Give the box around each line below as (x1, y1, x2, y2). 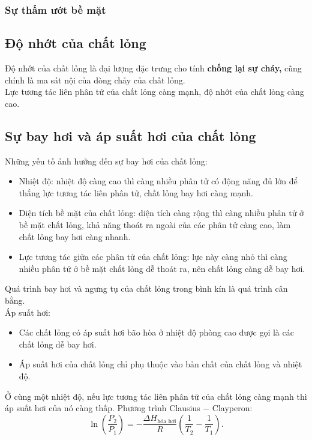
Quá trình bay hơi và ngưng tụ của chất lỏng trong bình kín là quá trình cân (5, 282, 288, 295)
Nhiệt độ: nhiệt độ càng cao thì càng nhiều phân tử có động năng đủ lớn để (19, 175, 298, 187)
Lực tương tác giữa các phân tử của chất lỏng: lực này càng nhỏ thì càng (19, 250, 287, 263)
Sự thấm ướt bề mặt (5, 2, 106, 17)
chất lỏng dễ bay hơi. (19, 337, 97, 350)
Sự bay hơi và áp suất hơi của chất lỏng (5, 126, 256, 145)
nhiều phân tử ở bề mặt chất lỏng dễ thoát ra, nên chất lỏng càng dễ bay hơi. (19, 262, 305, 274)
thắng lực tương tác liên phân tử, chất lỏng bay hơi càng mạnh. (19, 186, 253, 199)
